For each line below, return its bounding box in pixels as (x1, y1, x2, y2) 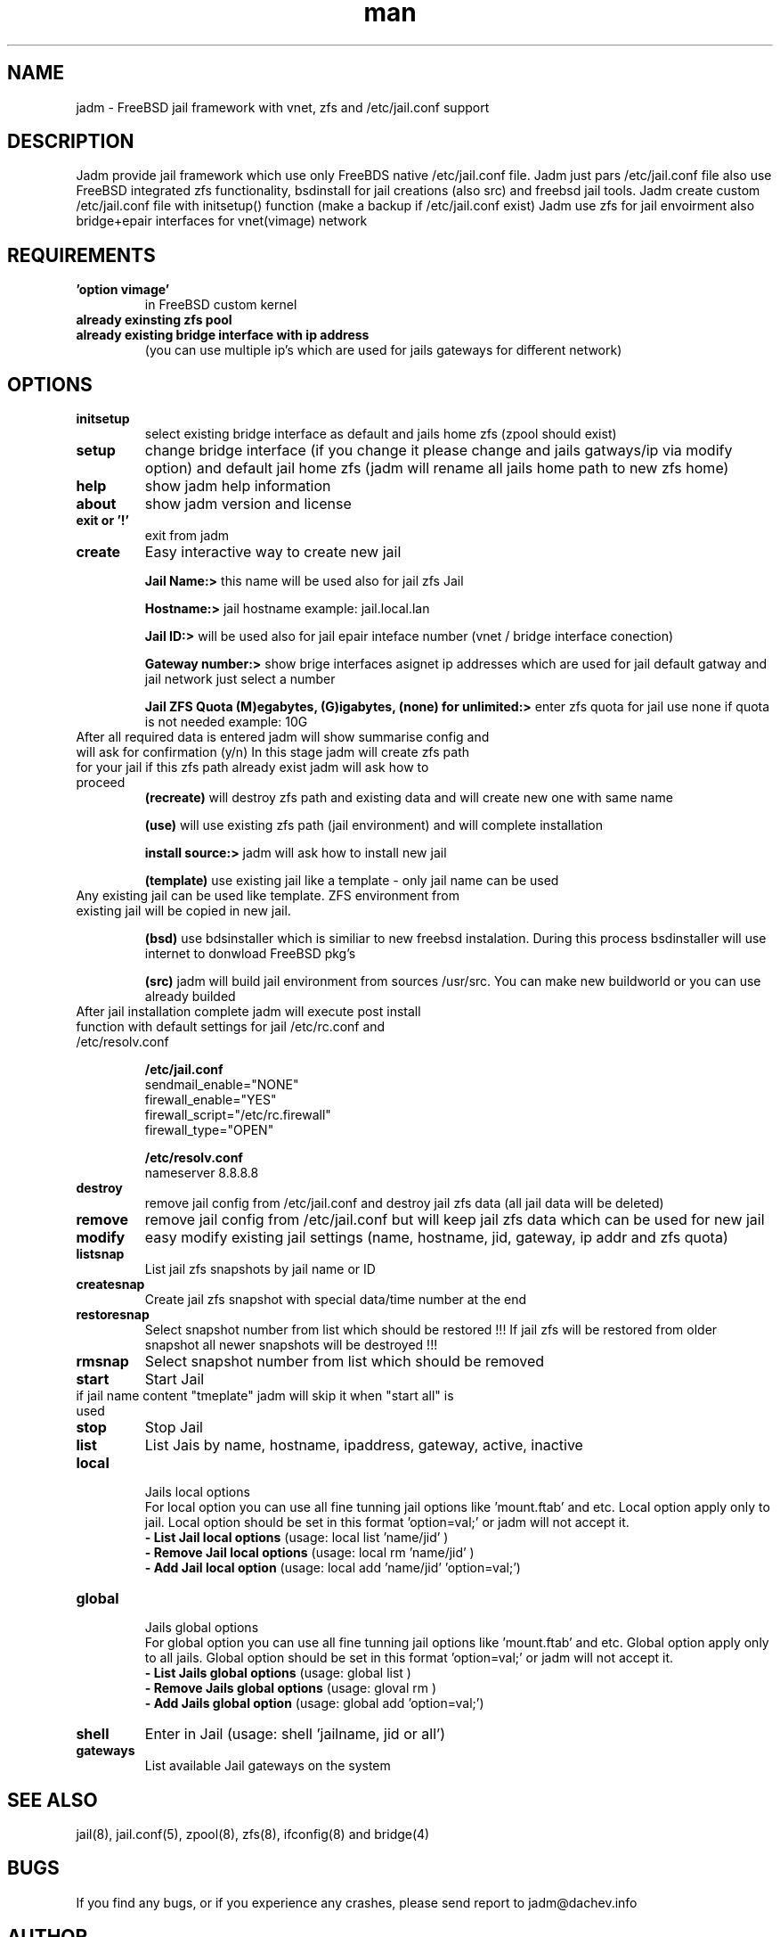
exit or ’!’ (76, 513, 129, 529)
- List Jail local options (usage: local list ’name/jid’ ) (144, 1530, 449, 1546)
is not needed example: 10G (144, 714, 308, 730)
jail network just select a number (144, 671, 336, 687)
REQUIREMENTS (7, 243, 156, 267)
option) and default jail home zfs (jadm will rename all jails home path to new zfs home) (144, 459, 729, 478)
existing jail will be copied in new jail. (76, 903, 291, 919)
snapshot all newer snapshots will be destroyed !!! (144, 1337, 438, 1353)
